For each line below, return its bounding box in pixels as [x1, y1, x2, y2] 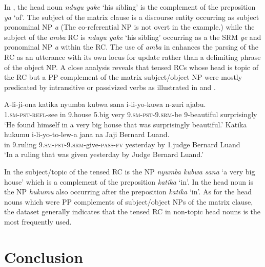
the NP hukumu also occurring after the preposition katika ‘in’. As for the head [4, 186, 252, 197]
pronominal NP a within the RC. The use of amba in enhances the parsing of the [4, 41, 258, 52]
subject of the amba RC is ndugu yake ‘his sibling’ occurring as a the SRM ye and [4, 31, 261, 42]
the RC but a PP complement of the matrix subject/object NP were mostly [4, 72, 242, 82]
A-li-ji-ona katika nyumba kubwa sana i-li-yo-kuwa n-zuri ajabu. [4, 99, 206, 109]
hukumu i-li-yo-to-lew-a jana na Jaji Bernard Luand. [4, 129, 170, 140]
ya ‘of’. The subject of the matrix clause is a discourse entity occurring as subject [4, 11, 259, 22]
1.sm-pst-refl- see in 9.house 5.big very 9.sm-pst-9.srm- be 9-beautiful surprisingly [4, 108, 257, 119]
